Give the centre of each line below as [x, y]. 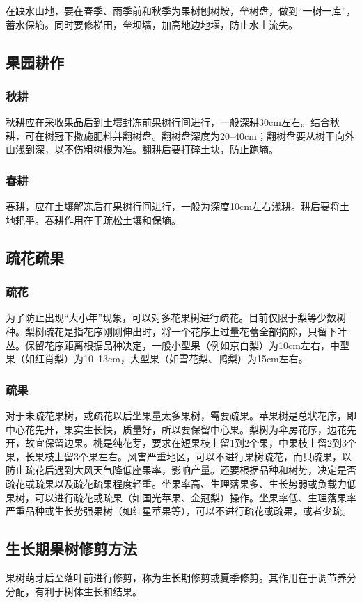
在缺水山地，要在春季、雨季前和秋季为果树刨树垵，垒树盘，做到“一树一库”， [181, 10]
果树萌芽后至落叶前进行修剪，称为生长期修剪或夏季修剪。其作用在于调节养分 [181, 577]
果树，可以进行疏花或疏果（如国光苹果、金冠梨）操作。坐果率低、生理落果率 [181, 497]
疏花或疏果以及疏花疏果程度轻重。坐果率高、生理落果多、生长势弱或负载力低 [181, 483]
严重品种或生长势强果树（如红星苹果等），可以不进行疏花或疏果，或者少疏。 [179, 511]
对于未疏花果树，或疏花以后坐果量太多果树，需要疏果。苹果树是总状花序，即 [181, 415]
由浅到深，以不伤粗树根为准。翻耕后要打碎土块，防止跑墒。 [142, 149]
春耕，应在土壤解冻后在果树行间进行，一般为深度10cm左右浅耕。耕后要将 [173, 206]
